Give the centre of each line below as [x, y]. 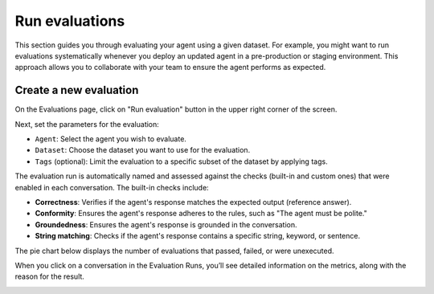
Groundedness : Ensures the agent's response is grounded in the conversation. [166, 224]
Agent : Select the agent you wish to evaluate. [111, 139]
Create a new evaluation [77, 90]
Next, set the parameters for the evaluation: [87, 124]
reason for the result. [49, 276]
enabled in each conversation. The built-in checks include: [112, 187]
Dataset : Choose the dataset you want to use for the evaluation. [143, 150]
